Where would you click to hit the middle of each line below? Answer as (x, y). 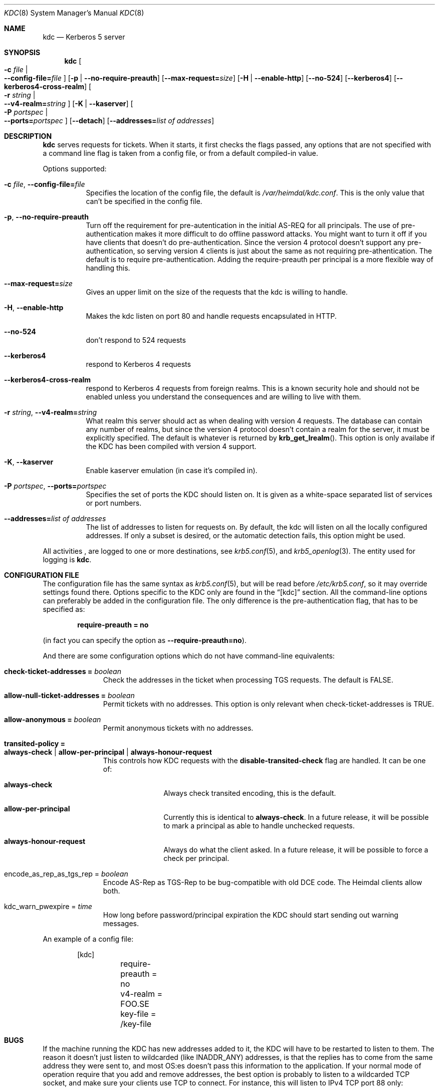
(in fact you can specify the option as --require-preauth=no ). (145, 640)
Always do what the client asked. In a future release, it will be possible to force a (296, 850)
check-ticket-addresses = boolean (63, 671)
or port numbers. (114, 503)
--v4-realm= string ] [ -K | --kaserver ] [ (69, 103)
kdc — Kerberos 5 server (84, 37)
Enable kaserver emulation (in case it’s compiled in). (172, 470)
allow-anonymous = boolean (53, 719)
